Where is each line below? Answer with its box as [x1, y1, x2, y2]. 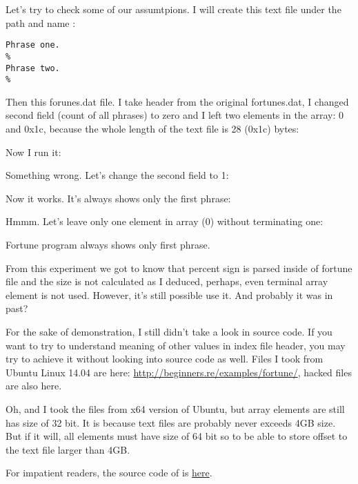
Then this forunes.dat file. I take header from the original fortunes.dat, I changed [6, 94, 349, 108]
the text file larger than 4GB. [6, 442, 130, 456]
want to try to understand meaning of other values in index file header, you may [6, 338, 346, 352]
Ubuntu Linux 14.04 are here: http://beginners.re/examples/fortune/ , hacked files [6, 365, 352, 379]
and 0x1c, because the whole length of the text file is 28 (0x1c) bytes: [6, 122, 299, 135]
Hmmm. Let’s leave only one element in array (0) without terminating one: [6, 214, 324, 229]
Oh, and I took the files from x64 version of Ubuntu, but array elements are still [6, 401, 345, 416]
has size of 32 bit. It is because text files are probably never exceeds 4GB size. [6, 415, 336, 429]
